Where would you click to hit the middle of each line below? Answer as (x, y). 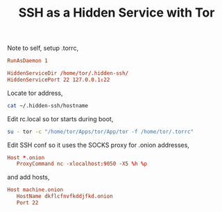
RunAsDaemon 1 (28, 61)
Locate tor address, (35, 93)
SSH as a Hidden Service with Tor (117, 13)
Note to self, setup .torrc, (43, 48)
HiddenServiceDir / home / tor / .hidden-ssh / (68, 73)
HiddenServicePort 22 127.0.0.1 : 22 (59, 80)
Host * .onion (26, 157)
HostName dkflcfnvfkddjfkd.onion (65, 196)
